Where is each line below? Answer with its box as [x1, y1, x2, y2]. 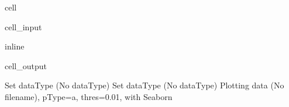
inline [5, 40, 25, 52]
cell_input [5, 20, 42, 33]
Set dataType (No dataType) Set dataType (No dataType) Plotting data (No [5, 79, 284, 91]
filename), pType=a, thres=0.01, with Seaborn [5, 90, 173, 102]
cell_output [5, 59, 47, 72]
